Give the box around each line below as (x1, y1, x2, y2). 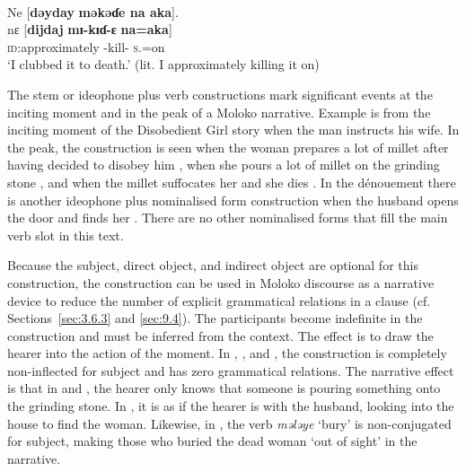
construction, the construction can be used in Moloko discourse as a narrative (7, 273, 435, 292)
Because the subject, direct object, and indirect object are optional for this (7, 256, 418, 275)
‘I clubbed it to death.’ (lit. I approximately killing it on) (7, 55, 320, 74)
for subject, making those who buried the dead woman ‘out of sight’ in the (7, 432, 418, 450)
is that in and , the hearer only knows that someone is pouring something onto (7, 379, 441, 397)
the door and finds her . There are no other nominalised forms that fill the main (7, 208, 448, 227)
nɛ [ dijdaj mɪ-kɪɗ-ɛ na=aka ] (7, 20, 172, 39)
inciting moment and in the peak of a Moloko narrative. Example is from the (7, 102, 431, 121)
